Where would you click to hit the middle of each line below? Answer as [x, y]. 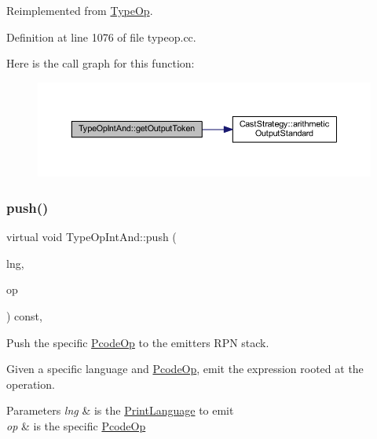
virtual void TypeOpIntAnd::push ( [92, 237]
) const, [24, 316]
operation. [31, 384]
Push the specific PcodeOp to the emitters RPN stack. [138, 342]
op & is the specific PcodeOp [76, 426]
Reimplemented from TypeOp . [80, 10]
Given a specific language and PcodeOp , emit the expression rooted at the [185, 369]
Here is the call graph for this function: [101, 63]
